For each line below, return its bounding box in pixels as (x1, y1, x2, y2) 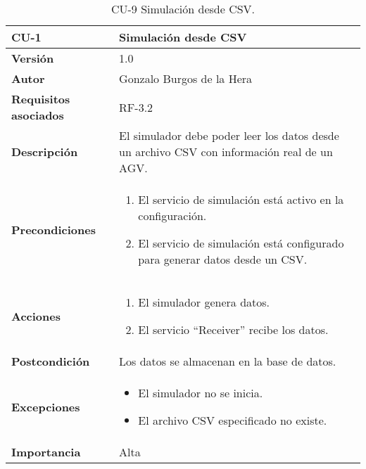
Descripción (11, 143, 78, 160)
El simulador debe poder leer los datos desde (119, 127, 339, 143)
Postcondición (11, 353, 90, 369)
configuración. (138, 207, 207, 224)
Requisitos (11, 91, 70, 107)
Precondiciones (11, 221, 96, 238)
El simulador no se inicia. (138, 385, 263, 401)
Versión (11, 50, 54, 66)
